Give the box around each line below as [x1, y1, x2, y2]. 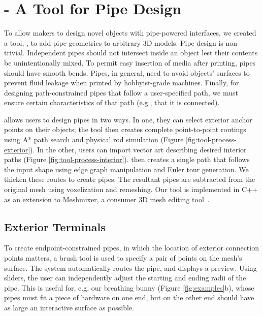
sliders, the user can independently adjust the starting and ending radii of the [4, 272, 246, 283]
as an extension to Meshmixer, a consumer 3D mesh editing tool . [4, 194, 210, 204]
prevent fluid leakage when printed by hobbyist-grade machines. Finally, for [4, 77, 239, 88]
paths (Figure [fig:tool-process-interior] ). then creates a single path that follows [4, 154, 250, 165]
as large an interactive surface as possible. [4, 302, 134, 312]
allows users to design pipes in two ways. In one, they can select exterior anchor [4, 114, 252, 124]
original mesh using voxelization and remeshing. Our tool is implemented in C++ [4, 184, 258, 195]
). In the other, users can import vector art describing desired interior [30, 144, 247, 154]
